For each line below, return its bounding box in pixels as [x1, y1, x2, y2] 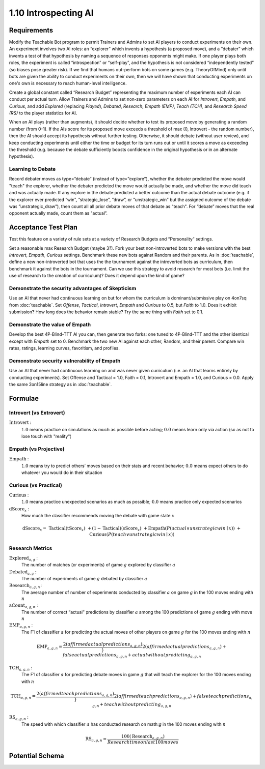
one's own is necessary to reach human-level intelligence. [9, 80, 127, 86]
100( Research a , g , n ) [121, 733, 165, 740]
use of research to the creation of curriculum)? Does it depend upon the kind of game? [9, 273, 185, 279]
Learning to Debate [9, 166, 56, 173]
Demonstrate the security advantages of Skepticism [9, 285, 136, 292]
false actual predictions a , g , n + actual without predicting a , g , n [62, 652, 201, 659]
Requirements [9, 26, 53, 34]
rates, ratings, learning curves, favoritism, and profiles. [9, 345, 120, 351]
